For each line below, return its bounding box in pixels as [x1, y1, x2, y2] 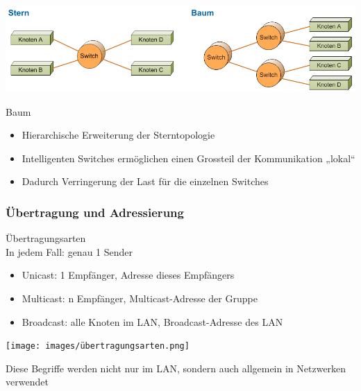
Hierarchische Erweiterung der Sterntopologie [22, 128, 215, 142]
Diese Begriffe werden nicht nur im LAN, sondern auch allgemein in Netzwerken [6, 360, 346, 375]
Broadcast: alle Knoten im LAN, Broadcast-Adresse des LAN [22, 314, 283, 329]
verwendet [6, 374, 49, 389]
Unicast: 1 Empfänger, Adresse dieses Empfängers [22, 268, 235, 282]
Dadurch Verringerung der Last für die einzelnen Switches [22, 174, 269, 189]
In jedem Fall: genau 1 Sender [6, 244, 133, 259]
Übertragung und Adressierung [6, 203, 184, 220]
